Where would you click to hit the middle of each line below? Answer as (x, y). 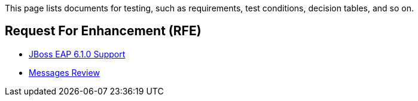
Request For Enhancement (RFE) (103, 31)
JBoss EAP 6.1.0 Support (77, 54)
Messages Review (64, 72)
